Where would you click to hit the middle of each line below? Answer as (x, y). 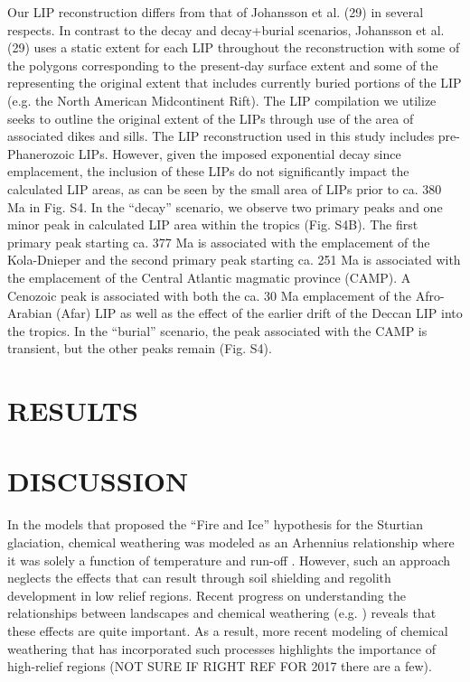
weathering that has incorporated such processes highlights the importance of (221, 648)
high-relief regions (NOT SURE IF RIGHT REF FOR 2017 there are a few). (220, 666)
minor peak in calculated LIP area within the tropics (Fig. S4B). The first (213, 224)
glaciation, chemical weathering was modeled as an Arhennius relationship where (231, 542)
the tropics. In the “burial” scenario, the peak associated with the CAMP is (217, 330)
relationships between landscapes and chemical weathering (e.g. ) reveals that (222, 613)
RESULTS (73, 411)
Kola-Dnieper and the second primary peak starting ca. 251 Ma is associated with (234, 260)
